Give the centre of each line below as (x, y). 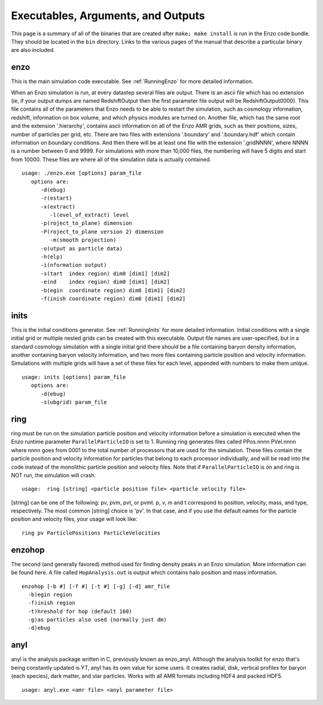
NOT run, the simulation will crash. (54, 475)
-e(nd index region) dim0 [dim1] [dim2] (105, 282)
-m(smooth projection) (83, 240)
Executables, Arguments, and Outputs (108, 16)
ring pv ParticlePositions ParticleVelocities (91, 533)
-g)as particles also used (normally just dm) (97, 620)
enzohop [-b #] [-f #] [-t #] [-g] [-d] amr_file (96, 586)
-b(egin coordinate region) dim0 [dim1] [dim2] (113, 290)
